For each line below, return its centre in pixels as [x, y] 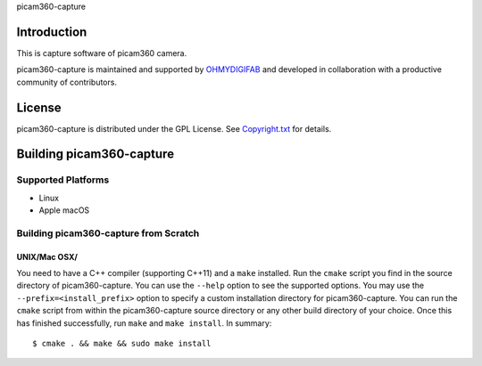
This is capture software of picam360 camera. [102, 53]
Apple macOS [64, 210]
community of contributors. [67, 82]
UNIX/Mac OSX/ [47, 256]
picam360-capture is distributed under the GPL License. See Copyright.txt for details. [174, 128]
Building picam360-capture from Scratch [108, 233]
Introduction [52, 32]
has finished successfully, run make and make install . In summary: [144, 323]
